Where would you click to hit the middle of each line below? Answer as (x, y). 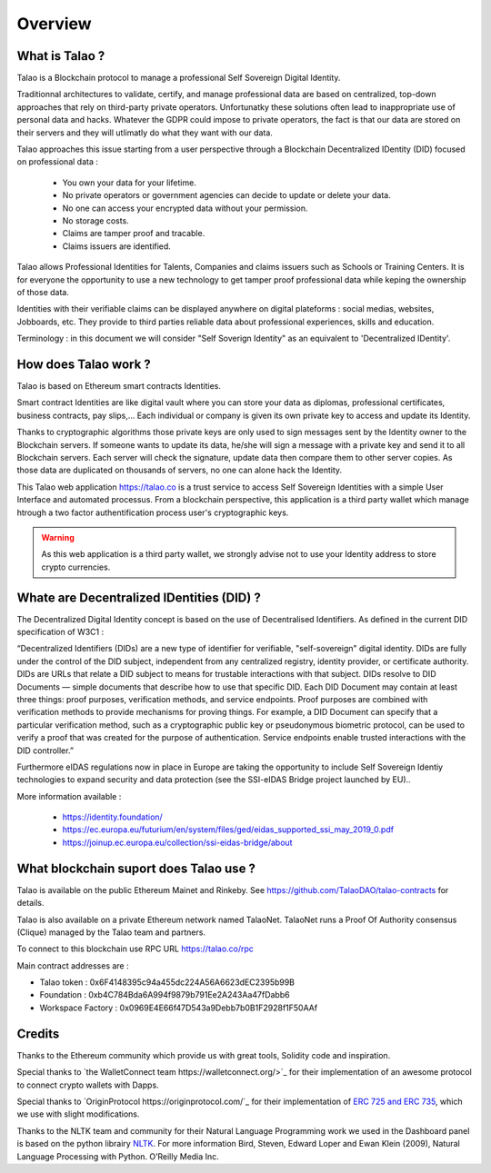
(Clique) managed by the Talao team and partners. (111, 932)
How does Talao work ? (84, 364)
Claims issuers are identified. (117, 246)
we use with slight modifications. (78, 1114)
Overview (54, 24)
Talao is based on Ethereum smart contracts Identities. (119, 386)
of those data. (43, 292)
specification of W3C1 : (60, 631)
